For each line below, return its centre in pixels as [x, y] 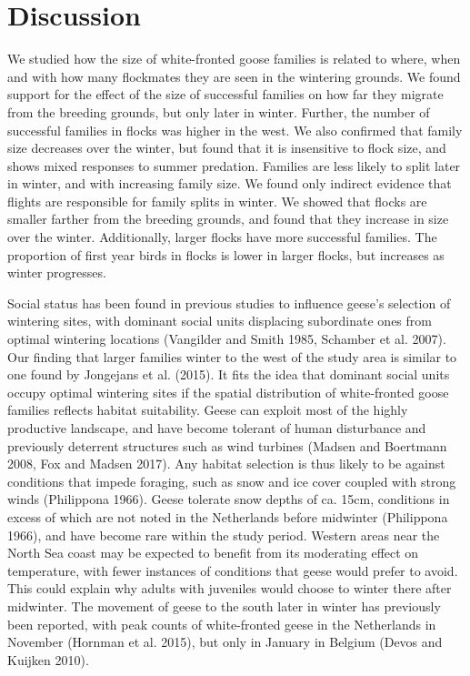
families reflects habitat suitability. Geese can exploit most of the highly [208, 410]
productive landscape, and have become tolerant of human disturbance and [217, 428]
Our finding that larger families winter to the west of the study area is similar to [232, 356]
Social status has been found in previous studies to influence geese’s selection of [229, 303]
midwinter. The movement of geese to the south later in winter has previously [224, 605]
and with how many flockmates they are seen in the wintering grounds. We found [234, 76]
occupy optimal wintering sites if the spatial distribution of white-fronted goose [228, 392]
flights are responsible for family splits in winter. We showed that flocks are [217, 201]
